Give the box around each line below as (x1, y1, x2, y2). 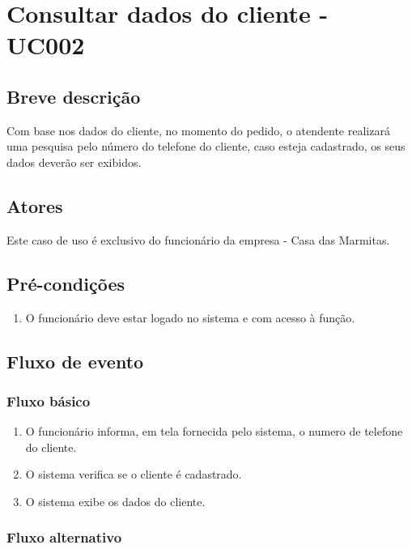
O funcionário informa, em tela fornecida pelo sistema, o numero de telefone (25, 423, 403, 440)
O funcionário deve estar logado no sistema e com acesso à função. (25, 309, 355, 326)
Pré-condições (6, 270, 125, 296)
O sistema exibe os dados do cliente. (25, 492, 206, 509)
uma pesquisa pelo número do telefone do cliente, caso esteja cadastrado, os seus (6, 138, 406, 155)
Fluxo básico (6, 390, 91, 411)
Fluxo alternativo (6, 527, 122, 547)
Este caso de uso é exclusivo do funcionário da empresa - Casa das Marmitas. (6, 231, 390, 248)
